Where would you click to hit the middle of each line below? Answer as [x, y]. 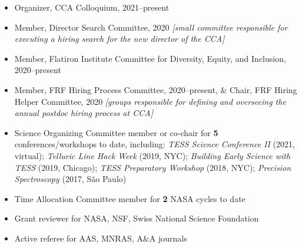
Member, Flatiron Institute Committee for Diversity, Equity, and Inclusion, [150, 58]
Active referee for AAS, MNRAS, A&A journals [101, 238]
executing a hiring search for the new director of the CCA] [120, 39]
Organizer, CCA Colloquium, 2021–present [92, 7]
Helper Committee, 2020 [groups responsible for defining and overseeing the [150, 101]
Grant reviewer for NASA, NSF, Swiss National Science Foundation [137, 218]
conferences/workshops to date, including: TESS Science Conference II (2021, [155, 144]
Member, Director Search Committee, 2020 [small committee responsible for [151, 27]
